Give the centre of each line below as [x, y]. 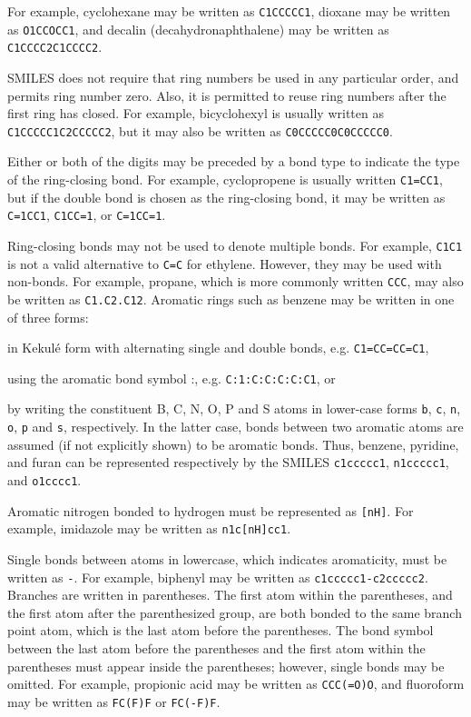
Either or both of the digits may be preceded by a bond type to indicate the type [234, 161]
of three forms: [48, 317]
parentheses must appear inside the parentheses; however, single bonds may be [226, 666]
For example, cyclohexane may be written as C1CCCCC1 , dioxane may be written [229, 11]
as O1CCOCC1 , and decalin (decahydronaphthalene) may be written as [198, 29]
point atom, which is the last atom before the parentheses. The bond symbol [221, 630]
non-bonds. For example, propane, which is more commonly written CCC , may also [235, 281]
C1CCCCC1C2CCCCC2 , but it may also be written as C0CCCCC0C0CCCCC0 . [200, 130]
